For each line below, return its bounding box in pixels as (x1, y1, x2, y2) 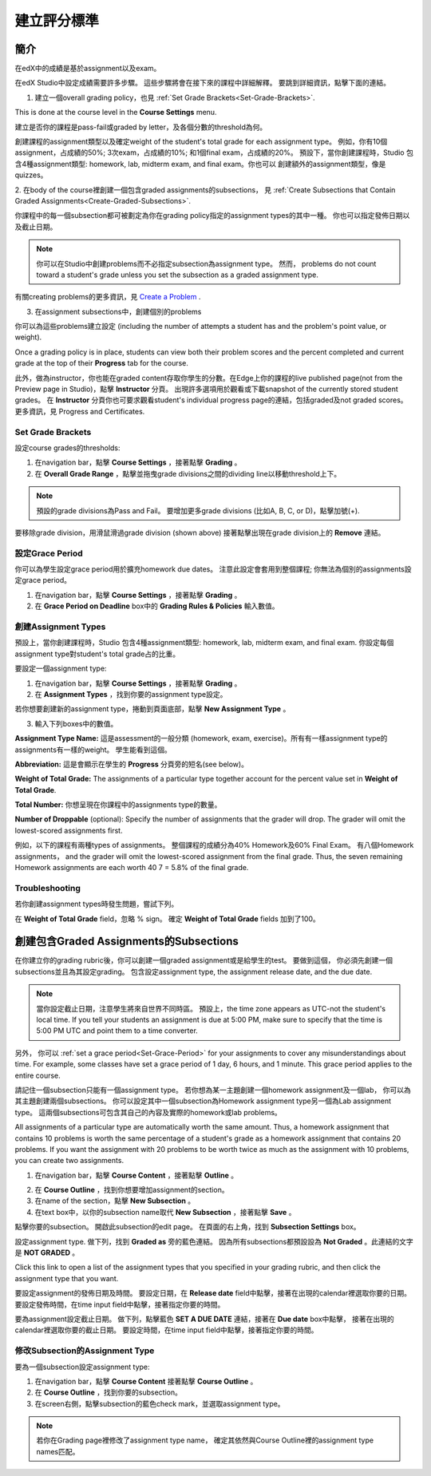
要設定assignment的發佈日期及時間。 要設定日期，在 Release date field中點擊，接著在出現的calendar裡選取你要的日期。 (14, 1288, 411, 1298)
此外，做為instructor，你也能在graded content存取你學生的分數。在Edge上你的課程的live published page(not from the (14, 373, 403, 382)
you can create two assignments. (14, 1156, 124, 1165)
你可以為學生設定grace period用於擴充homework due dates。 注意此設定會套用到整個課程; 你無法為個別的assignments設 (14, 564, 412, 574)
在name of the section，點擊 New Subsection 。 (34, 1196, 196, 1205)
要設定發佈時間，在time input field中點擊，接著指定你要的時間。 (14, 1300, 225, 1309)
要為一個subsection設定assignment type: (14, 1362, 151, 1371)
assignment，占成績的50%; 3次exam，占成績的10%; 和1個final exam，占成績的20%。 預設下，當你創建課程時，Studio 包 (14, 148, 414, 157)
